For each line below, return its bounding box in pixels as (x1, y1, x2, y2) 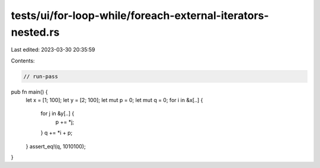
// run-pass (23, 73, 59, 80)
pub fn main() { (11, 88, 48, 95)
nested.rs (11, 26, 60, 39)
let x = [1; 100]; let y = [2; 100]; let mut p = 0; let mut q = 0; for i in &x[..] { (25, 97, 203, 104)
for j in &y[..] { (40, 110, 74, 117)
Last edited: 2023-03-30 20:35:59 (11, 46, 95, 53)
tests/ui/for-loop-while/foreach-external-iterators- (11, 9, 269, 22)
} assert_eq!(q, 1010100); (25, 142, 86, 150)
